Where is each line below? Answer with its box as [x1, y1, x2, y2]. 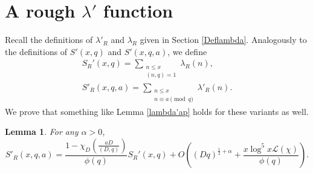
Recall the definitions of [5, 33, 93, 46]
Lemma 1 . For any [5, 125, 79, 138]
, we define [167, 45, 207, 57]
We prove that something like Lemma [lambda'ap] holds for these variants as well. [5, 105, 309, 117]
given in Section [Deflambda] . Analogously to [140, 33, 307, 46]
